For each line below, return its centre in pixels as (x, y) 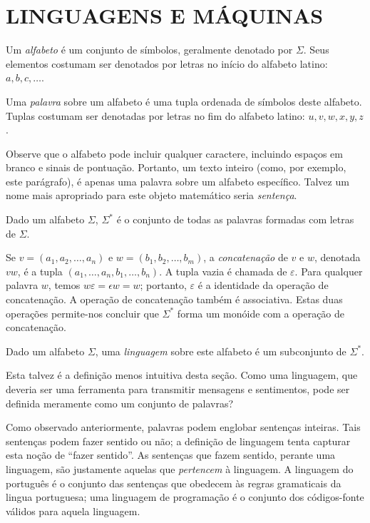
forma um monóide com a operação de (261, 313)
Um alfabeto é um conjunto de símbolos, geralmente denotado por (149, 50)
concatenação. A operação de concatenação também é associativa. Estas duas (174, 299)
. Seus (316, 50)
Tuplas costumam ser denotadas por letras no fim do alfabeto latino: (155, 115)
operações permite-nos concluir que (82, 313)
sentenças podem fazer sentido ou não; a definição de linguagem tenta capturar (178, 441)
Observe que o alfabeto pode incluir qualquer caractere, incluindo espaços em (174, 153)
